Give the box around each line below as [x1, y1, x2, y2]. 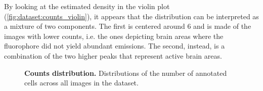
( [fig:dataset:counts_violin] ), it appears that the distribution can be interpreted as [4, 11, 259, 21]
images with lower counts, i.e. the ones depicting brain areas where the [4, 30, 224, 41]
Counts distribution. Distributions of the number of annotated [24, 67, 227, 78]
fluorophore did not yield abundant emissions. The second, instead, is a [4, 40, 225, 51]
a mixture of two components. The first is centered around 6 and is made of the [4, 21, 251, 31]
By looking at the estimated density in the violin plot [4, 1, 170, 11]
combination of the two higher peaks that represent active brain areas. [4, 50, 222, 61]
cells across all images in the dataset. [24, 77, 139, 88]
